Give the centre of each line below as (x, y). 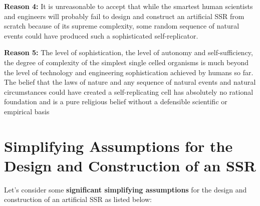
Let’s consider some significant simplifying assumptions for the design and (125, 189)
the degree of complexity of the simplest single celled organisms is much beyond (126, 62)
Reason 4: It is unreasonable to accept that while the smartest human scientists (128, 6)
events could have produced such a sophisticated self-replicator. (101, 35)
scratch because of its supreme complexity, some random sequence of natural (122, 26)
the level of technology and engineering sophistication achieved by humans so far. (129, 72)
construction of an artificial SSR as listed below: (78, 199)
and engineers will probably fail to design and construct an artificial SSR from (124, 16)
